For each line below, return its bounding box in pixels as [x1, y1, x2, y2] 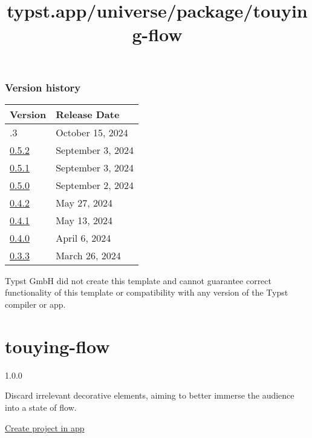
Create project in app [5, 421, 85, 434]
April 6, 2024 [56, 230, 111, 245]
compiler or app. [5, 298, 66, 311]
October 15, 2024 [56, 125, 128, 139]
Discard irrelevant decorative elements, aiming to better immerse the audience [5, 389, 294, 402]
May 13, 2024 [56, 213, 112, 227]
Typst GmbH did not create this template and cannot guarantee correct [5, 274, 271, 287]
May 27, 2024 [56, 195, 112, 210]
